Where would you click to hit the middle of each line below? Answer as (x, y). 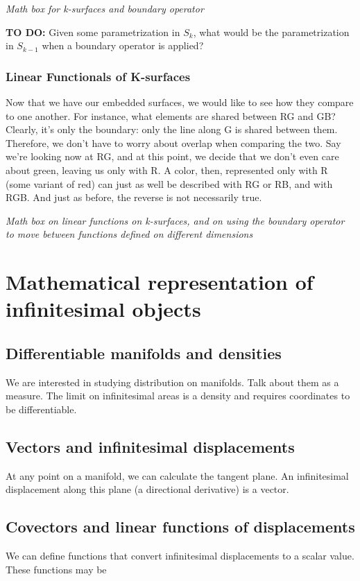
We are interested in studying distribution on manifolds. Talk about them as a (172, 382)
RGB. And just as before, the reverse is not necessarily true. (134, 197)
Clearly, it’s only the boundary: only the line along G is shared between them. (172, 129)
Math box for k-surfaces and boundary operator (105, 8)
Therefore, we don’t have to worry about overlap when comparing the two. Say (173, 142)
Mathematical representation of (160, 282)
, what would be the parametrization (271, 32)
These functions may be (56, 569)
